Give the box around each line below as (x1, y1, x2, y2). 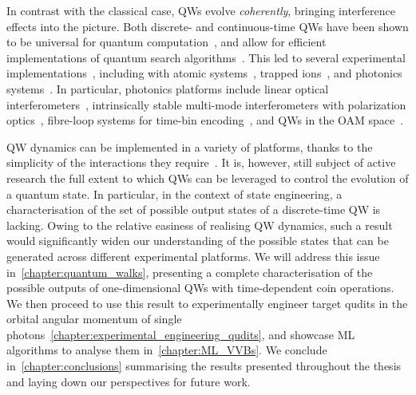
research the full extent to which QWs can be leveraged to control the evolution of (6, 169, 409, 186)
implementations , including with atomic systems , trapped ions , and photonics (6, 65, 402, 81)
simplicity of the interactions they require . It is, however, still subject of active (6, 154, 396, 171)
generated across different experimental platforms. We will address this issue (6, 247, 380, 264)
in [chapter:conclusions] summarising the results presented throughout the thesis (6, 357, 402, 374)
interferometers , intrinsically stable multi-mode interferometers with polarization (6, 96, 406, 113)
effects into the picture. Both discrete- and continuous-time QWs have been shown (6, 18, 409, 34)
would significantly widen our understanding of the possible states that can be (6, 232, 389, 249)
